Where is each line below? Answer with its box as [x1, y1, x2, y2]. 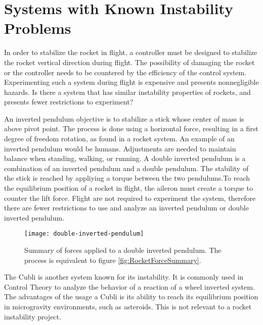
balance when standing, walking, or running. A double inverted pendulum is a [4, 153, 246, 164]
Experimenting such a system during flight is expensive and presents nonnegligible [4, 77, 259, 87]
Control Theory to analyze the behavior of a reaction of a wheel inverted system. [4, 281, 255, 292]
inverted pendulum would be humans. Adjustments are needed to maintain [4, 143, 236, 153]
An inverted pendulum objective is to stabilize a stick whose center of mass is [4, 113, 244, 124]
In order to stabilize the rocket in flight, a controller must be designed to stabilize [4, 47, 257, 58]
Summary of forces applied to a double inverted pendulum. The [24, 245, 222, 255]
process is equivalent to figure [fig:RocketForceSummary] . [24, 254, 201, 265]
